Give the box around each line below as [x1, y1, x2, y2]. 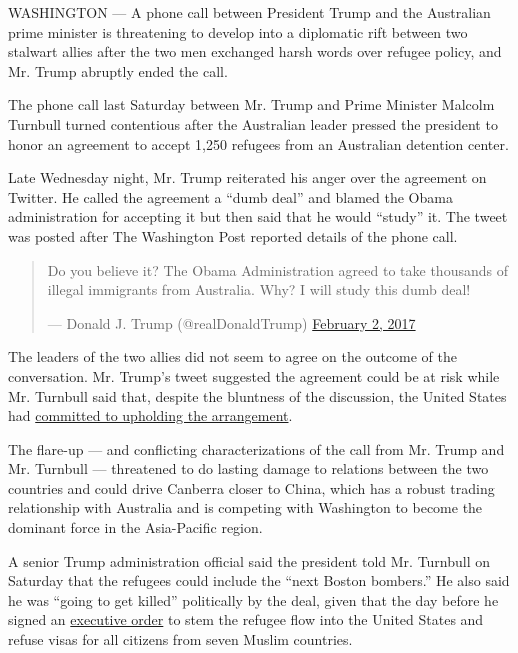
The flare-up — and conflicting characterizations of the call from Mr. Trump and [8, 438, 505, 459]
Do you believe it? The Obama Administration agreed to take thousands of [47, 259, 508, 280]
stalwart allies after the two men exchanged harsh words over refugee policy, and [8, 41, 502, 62]
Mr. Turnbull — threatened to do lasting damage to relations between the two [8, 458, 489, 479]
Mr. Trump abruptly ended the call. [8, 60, 228, 81]
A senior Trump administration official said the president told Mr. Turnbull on [8, 550, 491, 571]
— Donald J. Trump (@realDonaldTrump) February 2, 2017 [47, 312, 416, 333]
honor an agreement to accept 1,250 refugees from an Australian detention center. [8, 133, 509, 154]
